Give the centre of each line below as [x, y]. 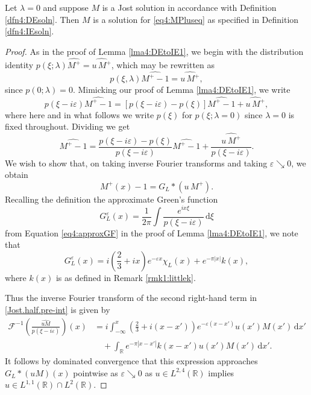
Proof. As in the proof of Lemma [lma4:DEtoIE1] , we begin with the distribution [154, 51]
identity [19, 65]
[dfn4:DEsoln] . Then [42, 19]
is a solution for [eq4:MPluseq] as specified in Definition [196, 19]
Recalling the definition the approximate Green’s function [112, 199]
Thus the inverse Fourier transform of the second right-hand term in [131, 298]
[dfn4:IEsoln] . [30, 31]
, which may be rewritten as [163, 65]
